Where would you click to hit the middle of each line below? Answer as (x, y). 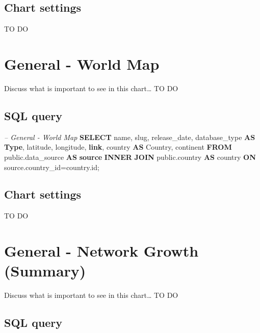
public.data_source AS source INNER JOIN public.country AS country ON (130, 157)
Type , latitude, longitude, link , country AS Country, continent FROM (118, 147)
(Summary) (45, 271)
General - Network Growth (101, 251)
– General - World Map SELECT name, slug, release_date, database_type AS (130, 137)
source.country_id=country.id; (52, 167)
